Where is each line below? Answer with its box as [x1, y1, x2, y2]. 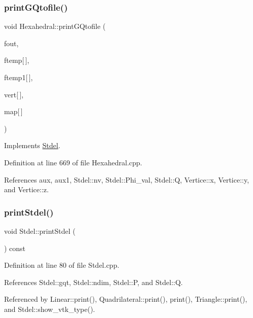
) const [4, 242, 26, 253]
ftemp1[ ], [4, 72, 33, 82]
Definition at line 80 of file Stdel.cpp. [4, 260, 119, 270]
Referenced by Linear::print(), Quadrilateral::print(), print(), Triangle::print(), [4, 294, 247, 304]
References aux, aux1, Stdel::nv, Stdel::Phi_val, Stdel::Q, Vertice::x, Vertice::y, [4, 174, 249, 185]
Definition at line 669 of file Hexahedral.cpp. [4, 157, 142, 167]
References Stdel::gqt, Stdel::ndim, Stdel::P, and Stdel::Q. [4, 276, 183, 287]
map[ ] [4, 106, 23, 117]
